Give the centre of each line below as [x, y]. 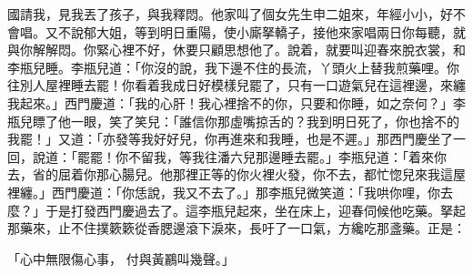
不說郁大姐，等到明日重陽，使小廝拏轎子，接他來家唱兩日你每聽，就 [262, 31]
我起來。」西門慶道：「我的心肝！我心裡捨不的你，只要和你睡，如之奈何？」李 [236, 102]
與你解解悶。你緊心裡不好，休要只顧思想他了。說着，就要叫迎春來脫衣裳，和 [236, 50]
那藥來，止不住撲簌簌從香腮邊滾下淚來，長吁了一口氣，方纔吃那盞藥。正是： [236, 228]
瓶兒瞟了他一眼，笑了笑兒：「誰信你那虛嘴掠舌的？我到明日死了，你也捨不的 [233, 121]
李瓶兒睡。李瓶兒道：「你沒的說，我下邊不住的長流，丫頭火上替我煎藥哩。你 [233, 67]
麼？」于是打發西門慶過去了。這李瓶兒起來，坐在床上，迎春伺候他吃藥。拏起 [236, 210]
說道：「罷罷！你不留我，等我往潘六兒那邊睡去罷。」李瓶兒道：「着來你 [239, 156]
